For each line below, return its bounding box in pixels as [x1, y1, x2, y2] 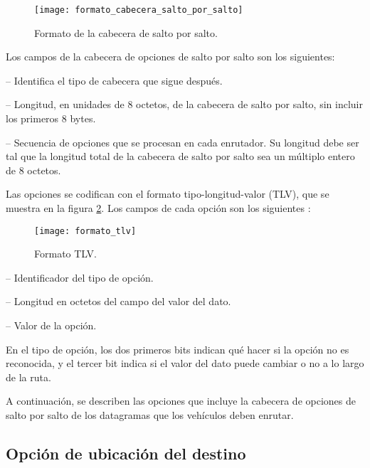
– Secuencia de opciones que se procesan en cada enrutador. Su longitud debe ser [6, 134, 359, 149]
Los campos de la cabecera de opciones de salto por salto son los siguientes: [6, 49, 335, 64]
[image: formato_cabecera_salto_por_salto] [34, 5, 243, 15]
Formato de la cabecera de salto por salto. [34, 25, 218, 40]
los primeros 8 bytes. [6, 111, 96, 126]
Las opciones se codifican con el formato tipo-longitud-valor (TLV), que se [6, 186, 329, 201]
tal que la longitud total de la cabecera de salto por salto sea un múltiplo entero [6, 149, 355, 164]
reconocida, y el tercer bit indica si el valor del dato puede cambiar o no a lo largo [6, 356, 364, 371]
